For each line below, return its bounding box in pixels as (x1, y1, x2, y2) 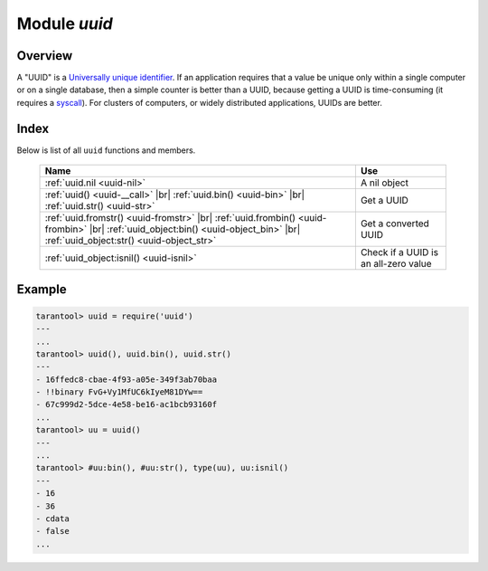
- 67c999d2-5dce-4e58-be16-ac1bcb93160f (35, 399, 217, 410)
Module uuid (16, 14, 113, 33)
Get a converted (360, 217, 429, 230)
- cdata (35, 514, 70, 524)
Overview (16, 48, 73, 63)
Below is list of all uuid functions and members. (16, 145, 196, 156)
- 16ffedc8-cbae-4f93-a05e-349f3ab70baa (35, 374, 217, 385)
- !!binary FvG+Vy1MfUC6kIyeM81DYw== (35, 387, 203, 397)
